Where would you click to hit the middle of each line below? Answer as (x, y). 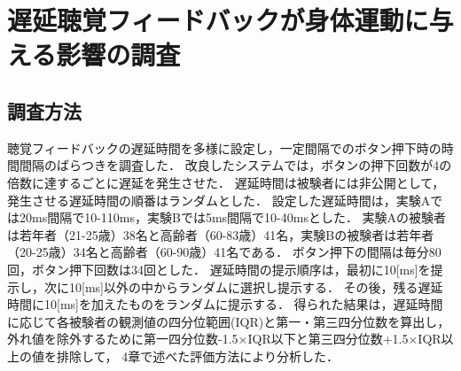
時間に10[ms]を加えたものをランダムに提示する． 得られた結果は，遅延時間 (225, 304)
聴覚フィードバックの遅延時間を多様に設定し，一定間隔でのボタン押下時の (224, 147)
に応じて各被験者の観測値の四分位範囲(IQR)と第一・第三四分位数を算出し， (229, 321)
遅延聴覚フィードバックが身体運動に (218, 20)
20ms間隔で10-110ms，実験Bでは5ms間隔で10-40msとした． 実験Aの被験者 (233, 217)
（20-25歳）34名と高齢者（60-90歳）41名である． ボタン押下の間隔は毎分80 (224, 252)
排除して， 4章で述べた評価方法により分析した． (197, 356)
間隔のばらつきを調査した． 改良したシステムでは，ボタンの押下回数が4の (235, 165)
